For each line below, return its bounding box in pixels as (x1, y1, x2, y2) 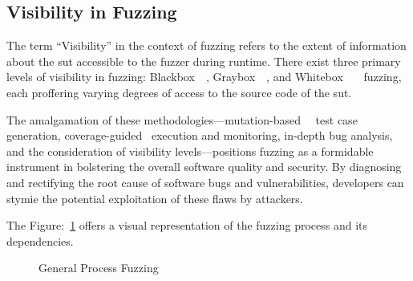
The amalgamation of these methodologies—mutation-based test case (6, 111, 358, 128)
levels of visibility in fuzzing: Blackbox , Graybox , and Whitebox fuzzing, (6, 68, 402, 85)
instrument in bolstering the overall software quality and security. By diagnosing (6, 158, 402, 175)
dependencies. (6, 232, 74, 249)
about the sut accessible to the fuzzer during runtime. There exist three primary (6, 52, 401, 69)
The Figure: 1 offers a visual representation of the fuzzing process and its (6, 217, 368, 234)
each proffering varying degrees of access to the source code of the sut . (6, 83, 352, 100)
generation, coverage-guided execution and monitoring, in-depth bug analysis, (6, 127, 393, 144)
